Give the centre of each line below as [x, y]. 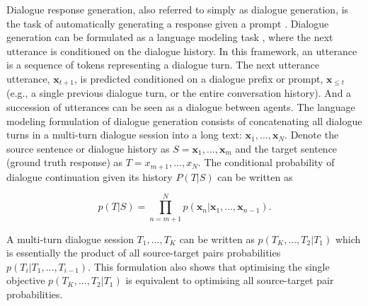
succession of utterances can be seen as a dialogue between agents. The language [181, 107]
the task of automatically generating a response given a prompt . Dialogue [168, 23]
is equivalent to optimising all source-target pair [230, 280]
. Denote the [312, 135]
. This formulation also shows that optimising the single [209, 266]
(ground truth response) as [65, 162]
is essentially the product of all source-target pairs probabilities [144, 253]
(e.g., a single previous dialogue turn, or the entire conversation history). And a [179, 93]
